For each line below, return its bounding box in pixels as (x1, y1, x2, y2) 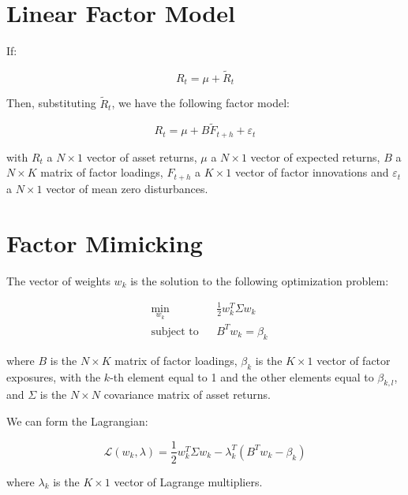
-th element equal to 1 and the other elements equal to (110, 368, 374, 385)
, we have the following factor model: (111, 95, 290, 111)
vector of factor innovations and (234, 164, 389, 181)
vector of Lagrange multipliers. (114, 473, 263, 489)
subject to (151, 326, 199, 337)
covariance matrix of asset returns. (103, 386, 271, 403)
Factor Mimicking (6, 226, 203, 259)
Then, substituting (6, 95, 96, 111)
